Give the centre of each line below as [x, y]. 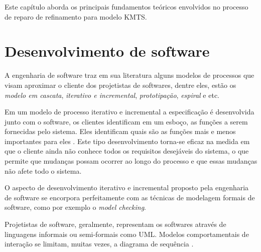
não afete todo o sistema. [43, 170]
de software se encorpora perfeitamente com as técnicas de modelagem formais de [130, 197]
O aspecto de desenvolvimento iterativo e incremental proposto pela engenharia [127, 187]
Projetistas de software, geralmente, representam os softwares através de [115, 224]
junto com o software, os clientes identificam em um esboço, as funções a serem [126, 121]
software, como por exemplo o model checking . [75, 207]
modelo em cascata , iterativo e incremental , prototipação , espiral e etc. [112, 95]
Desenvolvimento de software [107, 51]
